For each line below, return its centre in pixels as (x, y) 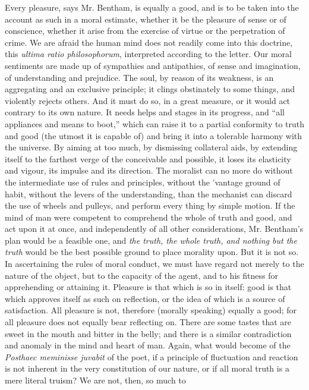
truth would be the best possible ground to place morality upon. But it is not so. (152, 252)
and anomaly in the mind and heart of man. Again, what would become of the (148, 345)
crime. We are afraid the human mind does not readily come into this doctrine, (149, 42)
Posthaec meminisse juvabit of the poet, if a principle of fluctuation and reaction (152, 356)
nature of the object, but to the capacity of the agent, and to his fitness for (141, 275)
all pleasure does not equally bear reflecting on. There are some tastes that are (148, 322)
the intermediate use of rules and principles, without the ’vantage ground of (143, 182)
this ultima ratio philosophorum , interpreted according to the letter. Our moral (148, 54)
